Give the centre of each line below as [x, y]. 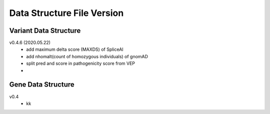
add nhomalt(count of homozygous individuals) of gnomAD [87, 56]
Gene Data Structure [42, 85]
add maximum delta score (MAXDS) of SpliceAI [75, 49]
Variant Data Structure [45, 31]
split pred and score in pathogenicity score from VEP [80, 63]
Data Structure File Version [66, 13]
